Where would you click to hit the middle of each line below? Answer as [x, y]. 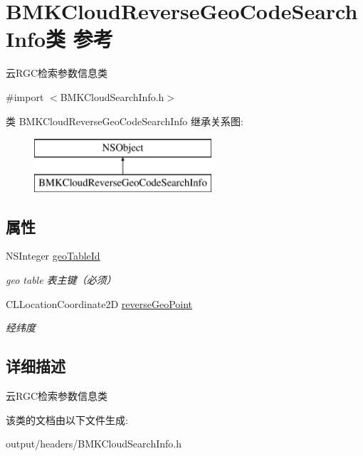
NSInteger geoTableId [53, 256]
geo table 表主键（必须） [61, 280]
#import [25, 96]
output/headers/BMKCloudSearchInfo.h [94, 444]
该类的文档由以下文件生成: [67, 419]
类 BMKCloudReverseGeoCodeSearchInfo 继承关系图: [125, 121]
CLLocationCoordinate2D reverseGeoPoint [99, 303]
